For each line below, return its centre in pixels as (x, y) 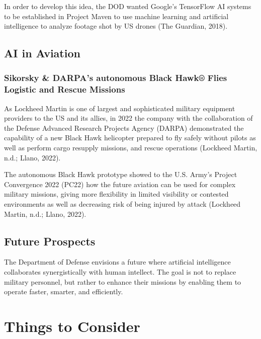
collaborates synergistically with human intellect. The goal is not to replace (120, 272)
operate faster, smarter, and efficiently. (64, 291)
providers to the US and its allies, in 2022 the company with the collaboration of (128, 118)
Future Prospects (50, 241)
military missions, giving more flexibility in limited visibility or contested (116, 194)
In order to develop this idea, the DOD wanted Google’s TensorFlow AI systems (128, 6)
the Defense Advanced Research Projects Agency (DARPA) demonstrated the (124, 128)
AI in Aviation (42, 53)
